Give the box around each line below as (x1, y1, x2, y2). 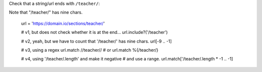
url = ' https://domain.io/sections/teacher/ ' (21, 20, 105, 26)
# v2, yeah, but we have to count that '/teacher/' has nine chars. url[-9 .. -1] (21, 38, 172, 44)
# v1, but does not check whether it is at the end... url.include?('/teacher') (21, 29, 168, 35)
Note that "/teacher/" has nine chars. (9, 10, 82, 15)
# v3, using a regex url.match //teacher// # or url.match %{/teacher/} (21, 47, 159, 53)
